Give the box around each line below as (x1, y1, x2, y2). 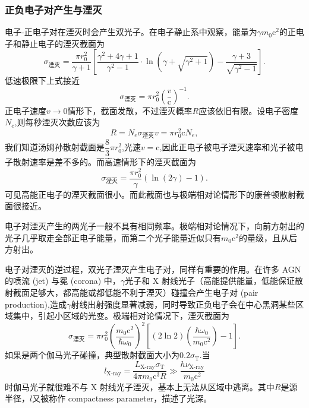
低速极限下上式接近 (5, 74, 80, 87)
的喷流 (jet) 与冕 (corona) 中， (5, 274, 121, 287)
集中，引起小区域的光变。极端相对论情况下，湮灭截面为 (12, 309, 229, 322)
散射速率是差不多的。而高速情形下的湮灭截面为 (12, 156, 196, 168)
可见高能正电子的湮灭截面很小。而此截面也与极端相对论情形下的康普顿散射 (5, 188, 296, 200)
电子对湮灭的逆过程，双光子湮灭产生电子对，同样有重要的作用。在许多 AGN (5, 262, 301, 275)
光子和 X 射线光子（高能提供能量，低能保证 (125, 274, 295, 287)
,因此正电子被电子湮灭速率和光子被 (159, 141, 295, 153)
